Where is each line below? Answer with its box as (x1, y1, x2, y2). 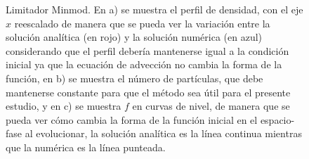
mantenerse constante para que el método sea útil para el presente (6, 84, 291, 99)
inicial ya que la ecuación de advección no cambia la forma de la (6, 57, 282, 72)
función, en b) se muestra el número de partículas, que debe (6, 70, 263, 85)
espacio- (260, 112, 295, 127)
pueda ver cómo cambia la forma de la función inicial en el (6, 112, 258, 127)
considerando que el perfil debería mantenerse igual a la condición (6, 43, 289, 58)
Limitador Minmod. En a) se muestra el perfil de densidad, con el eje (6, 2, 303, 16)
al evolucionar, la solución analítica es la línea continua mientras (25, 126, 302, 141)
